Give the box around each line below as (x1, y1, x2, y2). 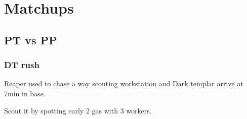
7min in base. (4, 88, 46, 98)
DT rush (4, 58, 39, 71)
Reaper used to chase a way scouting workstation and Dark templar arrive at (4, 78, 243, 89)
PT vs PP (4, 32, 57, 47)
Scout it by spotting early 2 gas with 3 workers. (4, 105, 152, 115)
